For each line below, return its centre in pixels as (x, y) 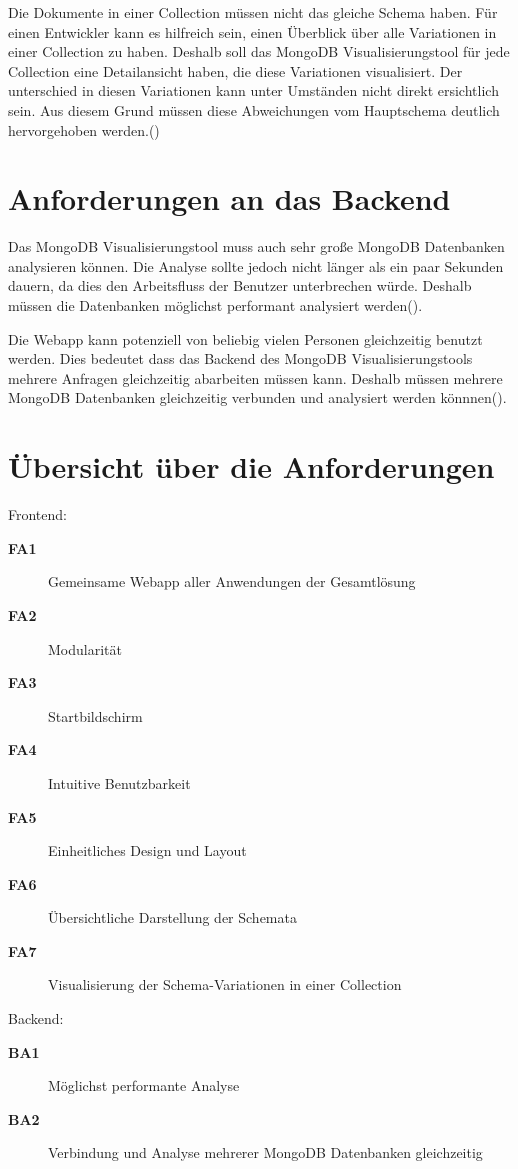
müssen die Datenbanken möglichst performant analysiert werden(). (215, 305)
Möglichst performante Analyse (144, 1085)
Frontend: (37, 514)
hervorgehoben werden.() (84, 129)
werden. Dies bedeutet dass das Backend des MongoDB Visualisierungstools (240, 358)
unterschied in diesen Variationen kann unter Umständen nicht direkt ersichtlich (253, 90)
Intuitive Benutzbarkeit (119, 782)
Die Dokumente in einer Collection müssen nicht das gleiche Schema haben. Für (253, 12)
